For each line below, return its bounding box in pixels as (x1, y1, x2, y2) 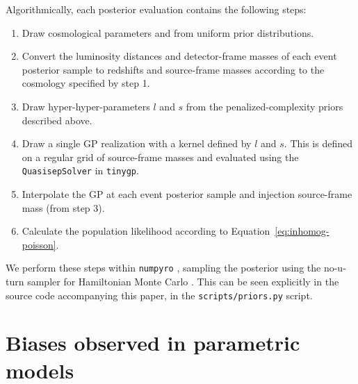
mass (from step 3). (22, 200, 105, 215)
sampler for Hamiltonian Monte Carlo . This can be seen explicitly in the (27, 274, 339, 289)
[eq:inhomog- (275, 224, 329, 238)
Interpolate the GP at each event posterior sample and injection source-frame (22, 187, 352, 201)
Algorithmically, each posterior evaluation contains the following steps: (6, 2, 307, 16)
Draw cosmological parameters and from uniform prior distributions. (22, 25, 314, 40)
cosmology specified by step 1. (22, 76, 150, 90)
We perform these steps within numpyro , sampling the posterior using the (6, 260, 321, 275)
